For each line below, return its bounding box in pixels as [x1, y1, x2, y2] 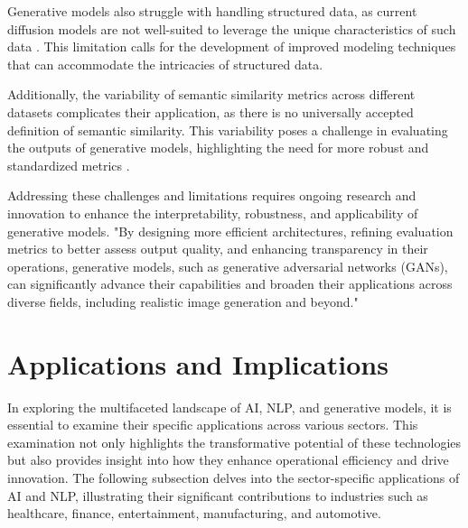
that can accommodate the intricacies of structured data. [7, 54, 323, 73]
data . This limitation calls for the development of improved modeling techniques [7, 37, 456, 56]
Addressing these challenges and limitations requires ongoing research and [7, 186, 417, 205]
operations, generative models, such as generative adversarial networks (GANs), [7, 256, 448, 275]
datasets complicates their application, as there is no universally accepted [7, 102, 414, 121]
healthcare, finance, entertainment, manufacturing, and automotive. [7, 504, 381, 523]
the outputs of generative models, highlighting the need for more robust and [7, 138, 429, 157]
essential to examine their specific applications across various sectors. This [7, 415, 418, 434]
